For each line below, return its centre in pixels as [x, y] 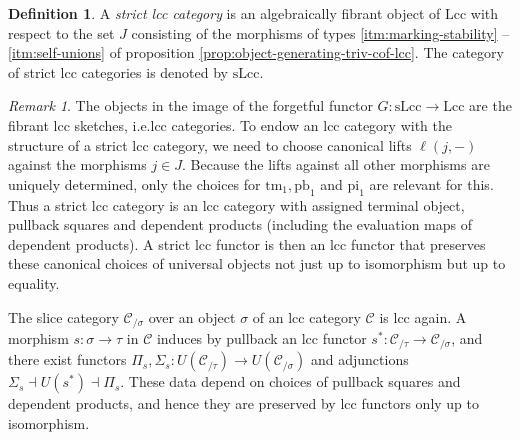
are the [490, 105]
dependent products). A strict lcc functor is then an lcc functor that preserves [247, 243]
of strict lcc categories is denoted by [118, 71]
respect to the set [61, 32]
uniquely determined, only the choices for [134, 183]
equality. [34, 282]
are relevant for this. [431, 183]
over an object [192, 316]
